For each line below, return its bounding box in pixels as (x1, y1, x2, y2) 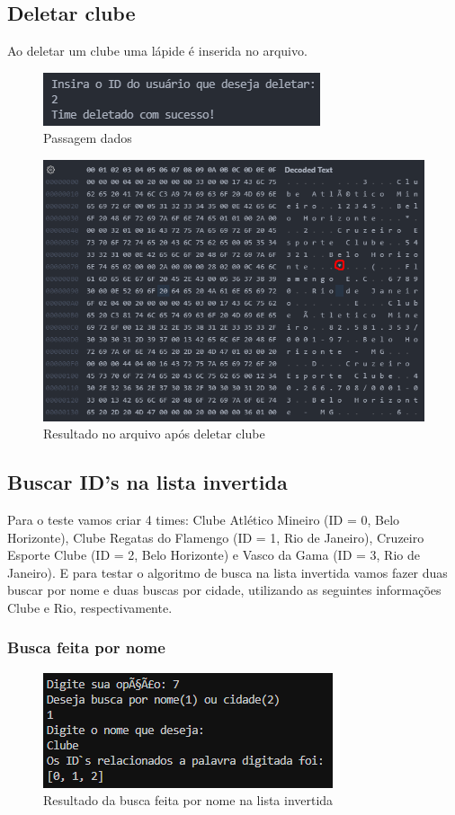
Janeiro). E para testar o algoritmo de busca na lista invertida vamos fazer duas (7, 563, 448, 581)
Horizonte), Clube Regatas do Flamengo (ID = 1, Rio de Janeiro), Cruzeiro (7, 527, 424, 546)
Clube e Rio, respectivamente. (7, 598, 173, 616)
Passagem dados (43, 128, 132, 147)
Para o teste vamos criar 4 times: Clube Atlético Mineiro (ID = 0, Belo (7, 509, 400, 528)
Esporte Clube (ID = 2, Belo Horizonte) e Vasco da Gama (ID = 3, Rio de (7, 545, 420, 564)
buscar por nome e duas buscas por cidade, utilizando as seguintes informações (7, 580, 442, 599)
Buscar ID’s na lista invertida (7, 468, 288, 496)
